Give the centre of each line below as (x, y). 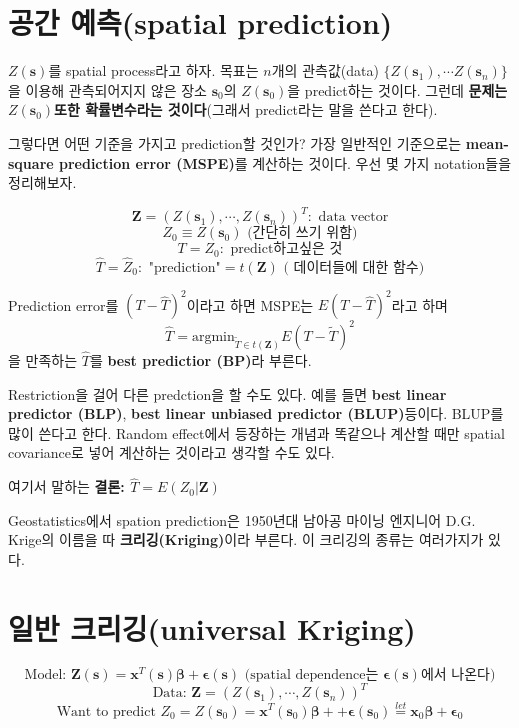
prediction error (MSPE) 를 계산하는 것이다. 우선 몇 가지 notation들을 (285, 162)
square (31, 162)
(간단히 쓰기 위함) (302, 233)
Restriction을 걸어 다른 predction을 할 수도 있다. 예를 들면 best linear (227, 393)
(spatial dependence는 (311, 674)
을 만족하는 (43, 360)
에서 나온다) (458, 674)
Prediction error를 (63, 304)
